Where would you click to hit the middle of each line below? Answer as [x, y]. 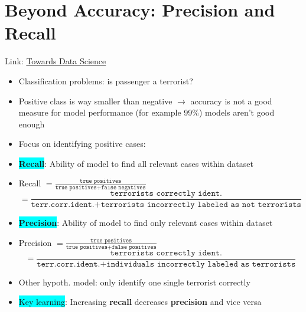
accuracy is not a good [231, 101]
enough [32, 124]
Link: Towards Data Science [56, 61]
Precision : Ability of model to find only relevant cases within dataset [146, 223]
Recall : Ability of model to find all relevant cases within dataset [136, 163]
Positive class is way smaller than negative [95, 101]
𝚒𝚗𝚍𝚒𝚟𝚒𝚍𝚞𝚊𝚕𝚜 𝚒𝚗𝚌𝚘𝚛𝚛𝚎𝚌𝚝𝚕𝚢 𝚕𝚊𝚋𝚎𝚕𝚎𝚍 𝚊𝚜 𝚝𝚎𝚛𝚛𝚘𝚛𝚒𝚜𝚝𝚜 [201, 264]
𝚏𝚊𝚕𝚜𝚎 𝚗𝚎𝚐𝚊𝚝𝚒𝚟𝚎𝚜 [123, 188]
